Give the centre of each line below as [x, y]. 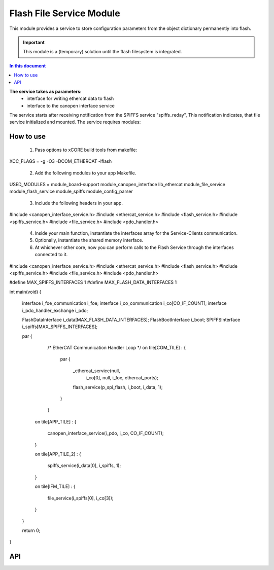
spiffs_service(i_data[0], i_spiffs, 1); [84, 466]
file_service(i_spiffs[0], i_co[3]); [80, 498]
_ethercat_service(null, [96, 371]
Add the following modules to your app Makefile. [85, 173]
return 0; [31, 530]
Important [34, 42]
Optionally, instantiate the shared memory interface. [89, 240]
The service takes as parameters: [46, 91]
